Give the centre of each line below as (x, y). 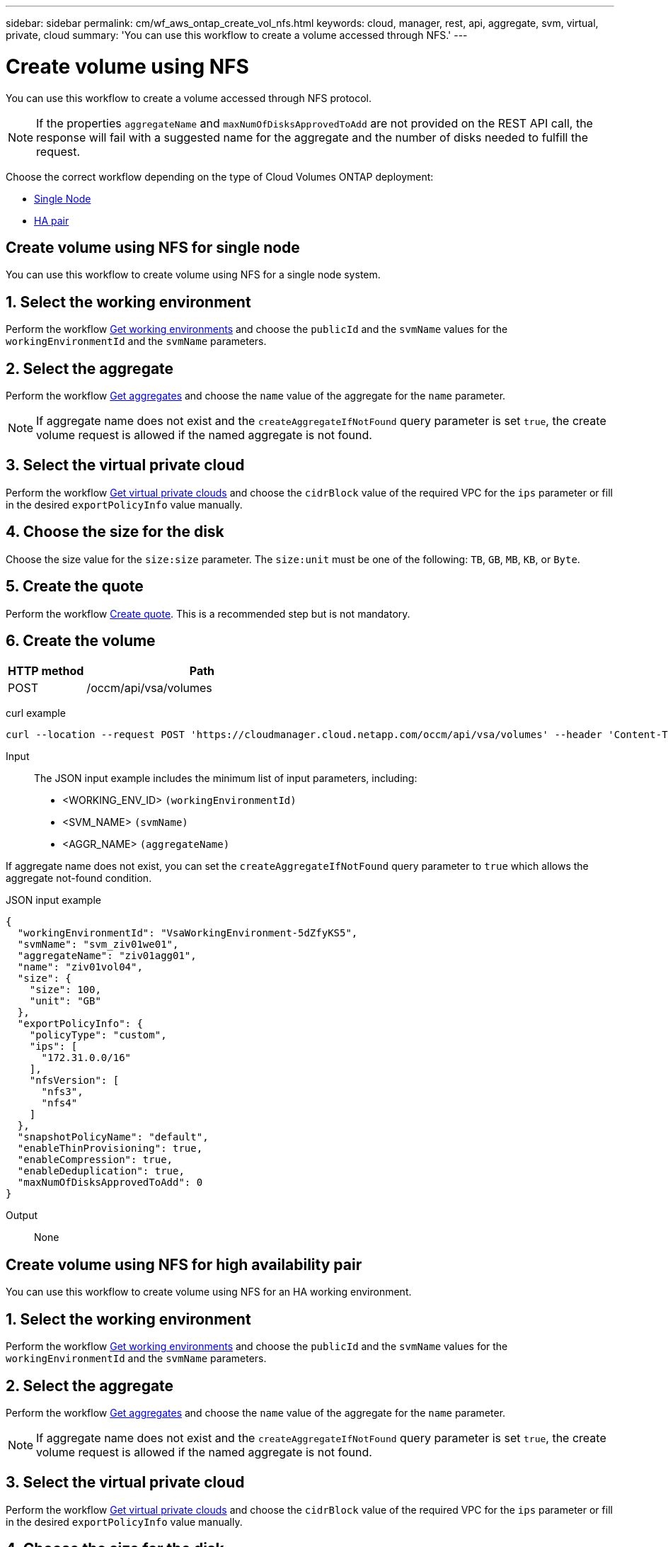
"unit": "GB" (65, 1001)
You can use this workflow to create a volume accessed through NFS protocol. (189, 98)
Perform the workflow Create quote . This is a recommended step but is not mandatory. (208, 613)
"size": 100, (65, 990)
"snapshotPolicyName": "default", (113, 1137)
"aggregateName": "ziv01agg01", (107, 956)
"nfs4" (59, 1103)
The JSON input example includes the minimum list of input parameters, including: (226, 778)
